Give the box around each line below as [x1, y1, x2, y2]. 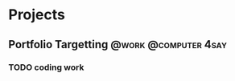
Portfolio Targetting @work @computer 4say [8, 38, 228, 51]
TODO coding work [8, 62, 85, 73]
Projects [8, 6, 66, 24]
